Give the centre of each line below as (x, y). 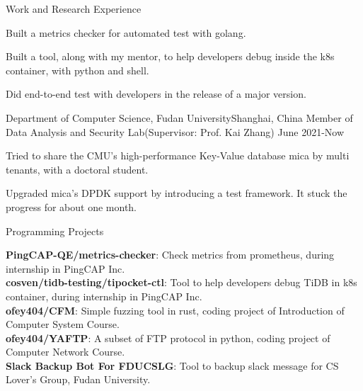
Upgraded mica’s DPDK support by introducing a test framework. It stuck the (177, 193)
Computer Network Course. (65, 352)
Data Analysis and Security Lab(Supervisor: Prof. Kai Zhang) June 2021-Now (175, 131)
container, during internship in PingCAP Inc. (104, 296)
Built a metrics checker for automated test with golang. (126, 32)
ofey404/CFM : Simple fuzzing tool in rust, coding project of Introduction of (175, 310)
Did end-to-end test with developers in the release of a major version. (156, 94)
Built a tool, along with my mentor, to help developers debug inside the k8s (170, 56)
